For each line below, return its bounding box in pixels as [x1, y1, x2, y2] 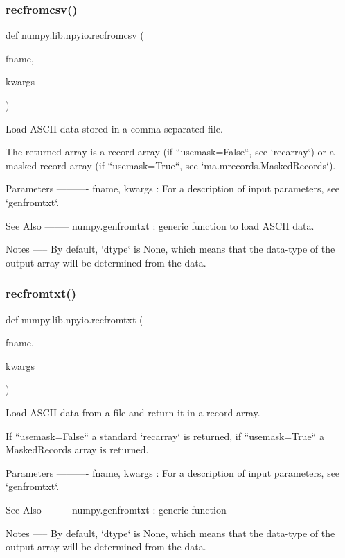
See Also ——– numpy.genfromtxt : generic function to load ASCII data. [6, 218, 315, 232]
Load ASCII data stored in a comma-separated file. [6, 121, 223, 135]
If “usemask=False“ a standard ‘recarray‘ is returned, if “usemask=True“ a [6, 428, 324, 443]
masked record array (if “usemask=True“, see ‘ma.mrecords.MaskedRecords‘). [6, 158, 336, 172]
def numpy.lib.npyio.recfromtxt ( [6, 312, 143, 326]
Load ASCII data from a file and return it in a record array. [6, 405, 260, 419]
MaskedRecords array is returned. [6, 442, 149, 457]
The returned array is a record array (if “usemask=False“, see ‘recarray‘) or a [6, 144, 335, 159]
